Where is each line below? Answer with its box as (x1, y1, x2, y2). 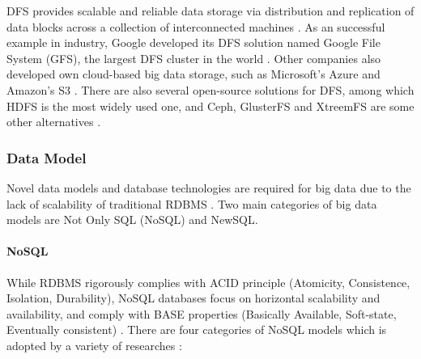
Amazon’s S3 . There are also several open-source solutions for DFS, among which (6, 81, 415, 98)
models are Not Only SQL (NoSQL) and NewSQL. (6, 211, 258, 228)
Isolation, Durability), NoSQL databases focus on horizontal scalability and (6, 289, 381, 306)
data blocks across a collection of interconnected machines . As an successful (6, 18, 385, 35)
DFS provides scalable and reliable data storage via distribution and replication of (6, 2, 415, 19)
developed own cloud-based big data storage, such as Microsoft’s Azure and (6, 65, 381, 82)
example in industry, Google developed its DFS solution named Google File (6, 34, 381, 51)
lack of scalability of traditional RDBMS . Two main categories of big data (6, 195, 377, 212)
